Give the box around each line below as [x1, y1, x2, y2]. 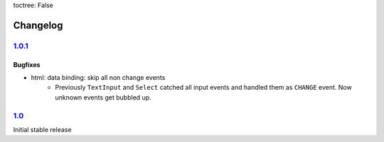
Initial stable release [13, 125, 72, 134]
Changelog [13, 19, 63, 31]
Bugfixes [13, 60, 41, 69]
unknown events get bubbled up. [55, 93, 152, 102]
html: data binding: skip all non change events [31, 73, 166, 81]
